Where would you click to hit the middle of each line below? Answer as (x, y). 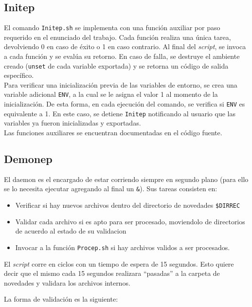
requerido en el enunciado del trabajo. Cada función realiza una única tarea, (117, 37)
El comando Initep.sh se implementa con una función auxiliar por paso (112, 27)
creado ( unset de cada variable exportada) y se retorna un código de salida (116, 65)
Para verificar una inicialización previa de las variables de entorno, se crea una (121, 84)
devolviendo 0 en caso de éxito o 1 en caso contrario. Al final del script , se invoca (125, 46)
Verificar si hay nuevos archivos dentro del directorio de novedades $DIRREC (128, 205)
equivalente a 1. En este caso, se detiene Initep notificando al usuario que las (120, 113)
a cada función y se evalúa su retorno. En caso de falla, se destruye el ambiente (122, 56)
